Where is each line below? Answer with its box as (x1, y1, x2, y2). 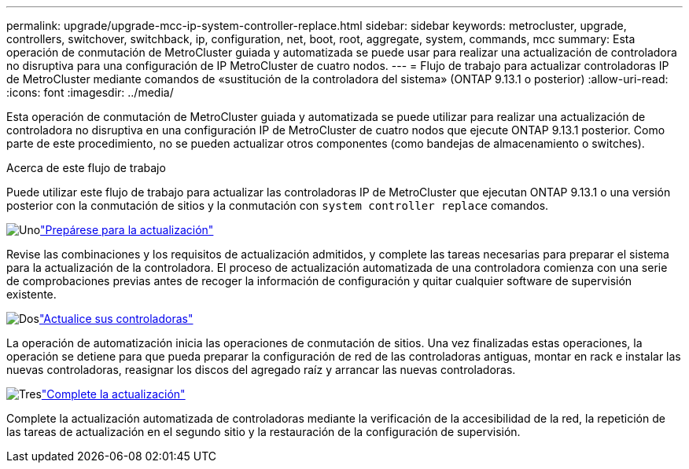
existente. (6, 288, 57, 301)
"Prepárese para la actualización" (40, 223, 214, 236)
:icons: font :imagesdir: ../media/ (6, 86, 174, 99)
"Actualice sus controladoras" (39, 312, 193, 325)
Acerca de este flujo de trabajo (6, 161, 166, 174)
